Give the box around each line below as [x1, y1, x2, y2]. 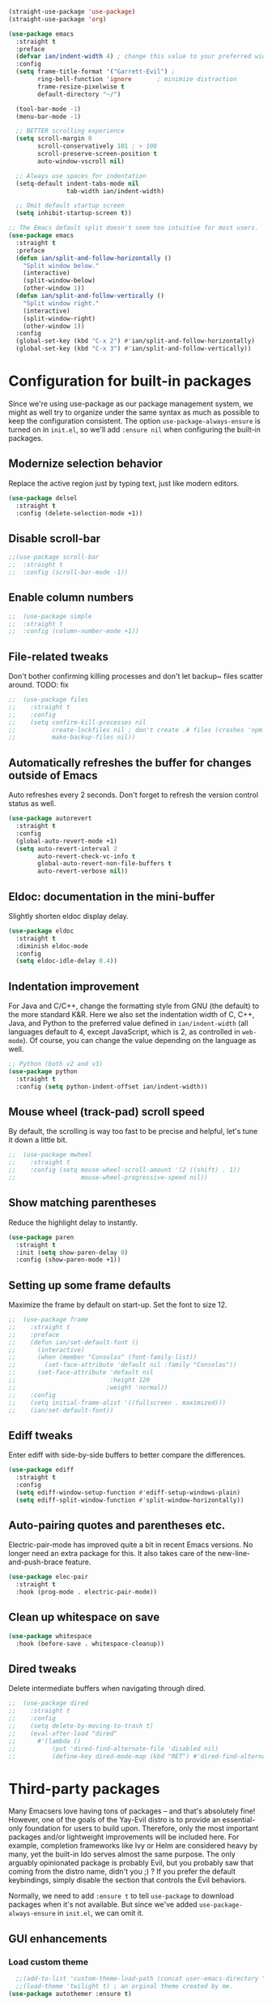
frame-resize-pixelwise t [37, 82, 125, 91]
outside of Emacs [8, 768, 99, 783]
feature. [64, 1557, 91, 1567]
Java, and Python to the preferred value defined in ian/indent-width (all [8, 1019, 249, 1028]
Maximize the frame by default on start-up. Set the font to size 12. [8, 1300, 228, 1310]
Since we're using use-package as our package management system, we [8, 399, 253, 408]
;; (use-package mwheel [8, 1151, 92, 1159]
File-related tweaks [8, 649, 109, 663]
